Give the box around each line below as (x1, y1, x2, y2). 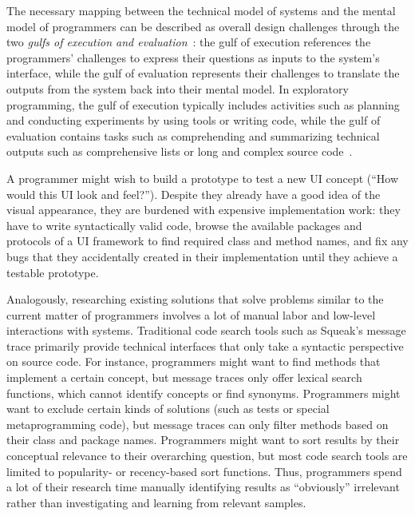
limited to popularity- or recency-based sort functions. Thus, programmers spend (6, 462, 402, 479)
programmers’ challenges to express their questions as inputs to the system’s (6, 49, 380, 65)
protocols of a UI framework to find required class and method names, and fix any (6, 232, 409, 249)
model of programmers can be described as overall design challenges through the (6, 18, 400, 34)
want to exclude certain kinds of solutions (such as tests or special (6, 400, 330, 417)
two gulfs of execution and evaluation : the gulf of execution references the (6, 34, 371, 50)
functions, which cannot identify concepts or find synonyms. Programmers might (6, 384, 401, 401)
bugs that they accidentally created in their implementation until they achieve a (6, 248, 398, 264)
